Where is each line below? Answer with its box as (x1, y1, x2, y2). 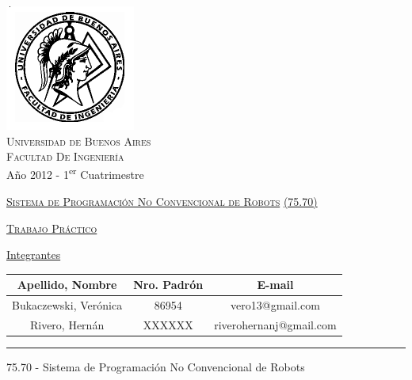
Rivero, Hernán (29, 317, 105, 332)
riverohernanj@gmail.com (214, 317, 337, 332)
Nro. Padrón (133, 276, 204, 293)
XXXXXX (143, 317, 193, 332)
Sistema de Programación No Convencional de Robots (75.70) (6, 193, 318, 210)
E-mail (257, 276, 294, 293)
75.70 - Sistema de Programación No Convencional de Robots (6, 359, 305, 375)
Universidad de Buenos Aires (6, 132, 151, 149)
